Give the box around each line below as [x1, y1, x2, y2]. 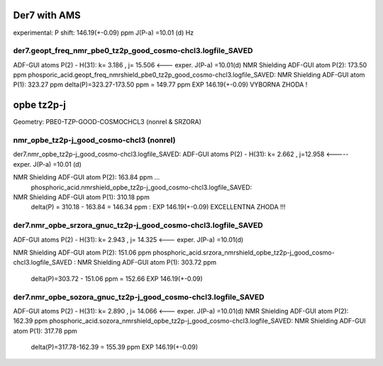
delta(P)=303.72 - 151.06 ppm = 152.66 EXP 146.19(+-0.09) [30, 274, 204, 283]
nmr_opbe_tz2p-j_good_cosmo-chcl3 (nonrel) [13, 135, 176, 145]
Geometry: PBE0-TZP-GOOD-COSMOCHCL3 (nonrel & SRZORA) [13, 118, 202, 126]
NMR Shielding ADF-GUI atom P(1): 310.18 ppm [13, 193, 150, 201]
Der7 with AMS [13, 9, 81, 21]
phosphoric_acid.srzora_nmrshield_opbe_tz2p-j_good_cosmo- [152, 248, 335, 257]
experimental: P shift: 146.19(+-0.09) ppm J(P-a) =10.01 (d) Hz [13, 28, 194, 37]
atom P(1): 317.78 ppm [13, 326, 77, 335]
